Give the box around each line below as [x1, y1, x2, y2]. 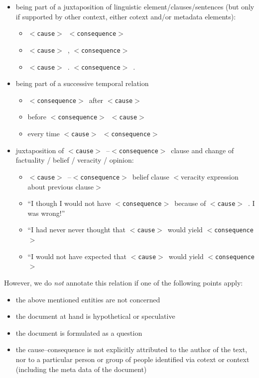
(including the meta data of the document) [15, 364, 147, 374]
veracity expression [181, 171, 239, 182]
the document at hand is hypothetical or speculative [15, 311, 175, 321]
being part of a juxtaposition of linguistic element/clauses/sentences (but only [15, 1, 255, 11]
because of [174, 198, 206, 208]
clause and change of [171, 145, 234, 155]
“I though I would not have [27, 198, 111, 208]
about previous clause [27, 181, 94, 191]
